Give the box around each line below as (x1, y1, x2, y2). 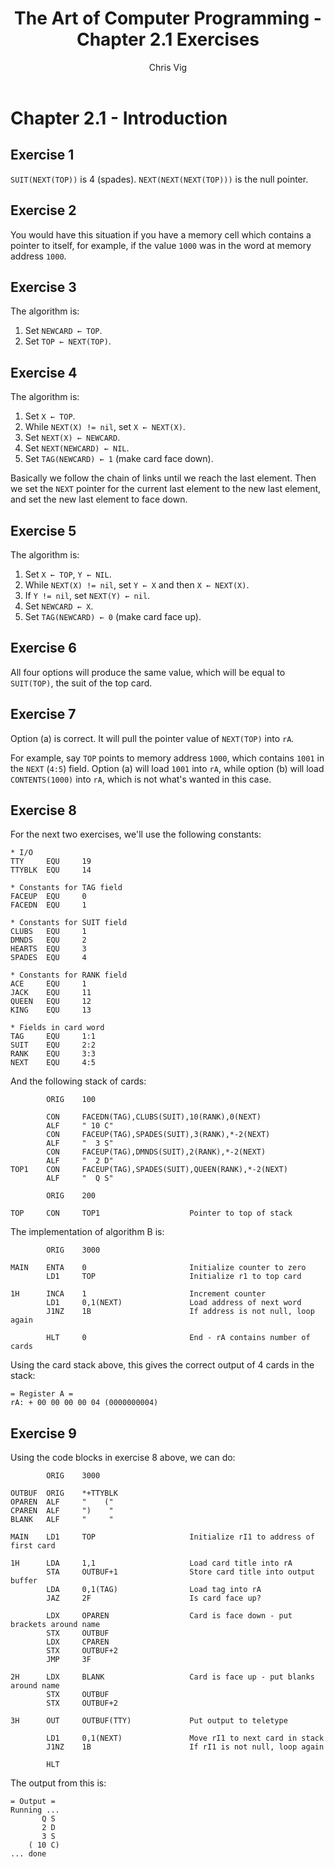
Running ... (10, 1805, 60, 1816)
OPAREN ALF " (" (10, 1497, 114, 1507)
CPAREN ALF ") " (10, 1506, 114, 1516)
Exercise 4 (10, 364, 78, 381)
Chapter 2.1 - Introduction (10, 107, 228, 129)
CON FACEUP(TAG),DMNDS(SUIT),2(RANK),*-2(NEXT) (46, 1147, 267, 1157)
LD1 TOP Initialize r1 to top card (46, 1272, 302, 1282)
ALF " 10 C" (46, 1121, 114, 1131)
